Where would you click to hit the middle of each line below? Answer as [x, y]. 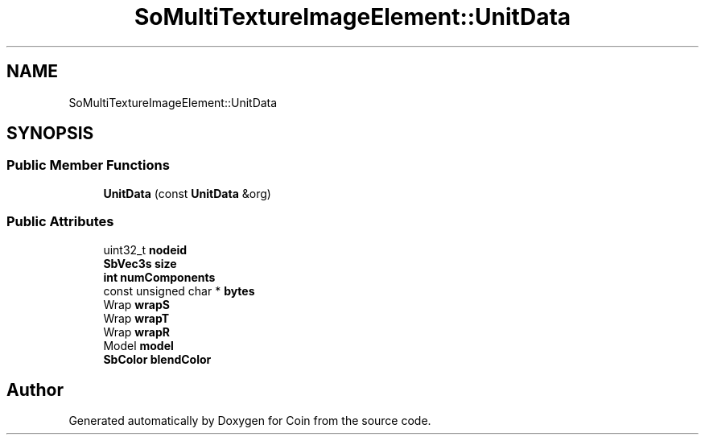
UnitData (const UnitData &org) [187, 193]
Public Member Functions [88, 165]
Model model [138, 345]
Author [35, 389]
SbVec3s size [140, 263]
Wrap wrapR [136, 332]
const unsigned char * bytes [179, 291]
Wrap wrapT [136, 318]
